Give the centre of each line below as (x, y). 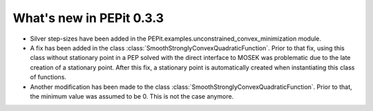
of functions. (48, 77)
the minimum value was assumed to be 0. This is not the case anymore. (132, 96)
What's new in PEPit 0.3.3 (88, 18)
